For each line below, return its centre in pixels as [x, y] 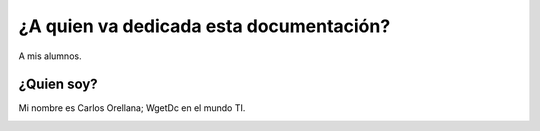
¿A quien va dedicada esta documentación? [204, 26]
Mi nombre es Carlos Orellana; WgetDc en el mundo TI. [132, 108]
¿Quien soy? [58, 84]
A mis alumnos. [50, 56]
